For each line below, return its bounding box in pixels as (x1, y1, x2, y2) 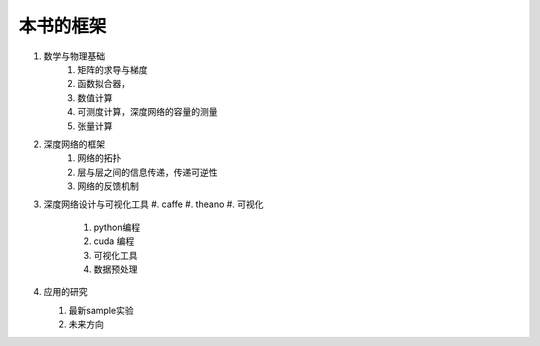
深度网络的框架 (43, 138, 105, 150)
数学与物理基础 (43, 50, 105, 62)
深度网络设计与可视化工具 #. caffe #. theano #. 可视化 (43, 198, 264, 210)
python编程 (93, 221, 140, 233)
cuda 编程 (93, 235, 135, 247)
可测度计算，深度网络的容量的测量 (77, 106, 218, 118)
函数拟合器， (77, 78, 130, 90)
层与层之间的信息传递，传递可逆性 (77, 166, 218, 178)
